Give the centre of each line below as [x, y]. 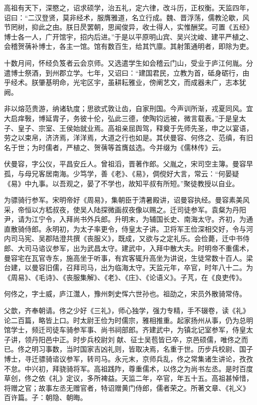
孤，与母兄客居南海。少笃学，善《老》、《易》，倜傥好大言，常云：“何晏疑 [122, 173]
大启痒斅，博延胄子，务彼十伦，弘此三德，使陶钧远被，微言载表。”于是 [118, 118]
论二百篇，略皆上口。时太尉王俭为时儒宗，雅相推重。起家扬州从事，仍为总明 [128, 320]
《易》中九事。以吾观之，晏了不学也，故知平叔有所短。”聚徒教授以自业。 [122, 183]
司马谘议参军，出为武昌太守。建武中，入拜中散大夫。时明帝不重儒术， [139, 248]
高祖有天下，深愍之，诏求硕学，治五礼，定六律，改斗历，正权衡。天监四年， [128, 7]
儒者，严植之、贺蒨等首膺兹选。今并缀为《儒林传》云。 [135, 147]
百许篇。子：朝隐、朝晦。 [45, 397]
